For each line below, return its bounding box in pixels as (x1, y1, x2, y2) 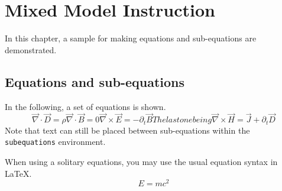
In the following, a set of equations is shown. (5, 100, 166, 112)
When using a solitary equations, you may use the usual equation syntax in (5, 156, 278, 168)
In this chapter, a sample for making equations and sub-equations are (5, 32, 257, 44)
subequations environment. (5, 135, 106, 148)
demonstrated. (5, 43, 57, 56)
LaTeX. (5, 167, 32, 179)
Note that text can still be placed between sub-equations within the (5, 124, 250, 136)
